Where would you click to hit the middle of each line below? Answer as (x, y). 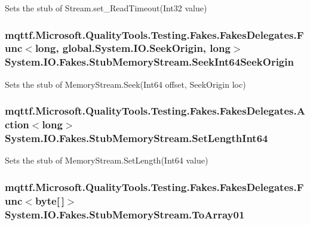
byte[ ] (50, 200)
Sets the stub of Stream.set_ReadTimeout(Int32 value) (106, 8)
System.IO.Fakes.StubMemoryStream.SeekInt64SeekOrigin (149, 62)
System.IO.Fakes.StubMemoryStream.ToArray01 (125, 214)
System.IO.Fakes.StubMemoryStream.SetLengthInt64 (136, 138)
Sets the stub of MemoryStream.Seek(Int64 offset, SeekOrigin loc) (125, 84)
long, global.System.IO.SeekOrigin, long (133, 48)
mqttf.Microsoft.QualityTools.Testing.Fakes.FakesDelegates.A (155, 111)
